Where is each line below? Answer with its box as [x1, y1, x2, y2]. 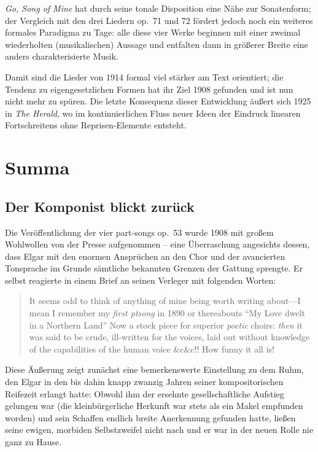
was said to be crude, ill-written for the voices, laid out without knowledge [29, 330, 310, 343]
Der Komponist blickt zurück [5, 197, 195, 216]
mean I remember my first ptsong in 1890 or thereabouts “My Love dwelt [29, 306, 306, 319]
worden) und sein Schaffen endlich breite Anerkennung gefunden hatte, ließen [5, 411, 296, 424]
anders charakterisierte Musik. [5, 50, 118, 63]
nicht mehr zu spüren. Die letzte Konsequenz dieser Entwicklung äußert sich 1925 [5, 95, 311, 107]
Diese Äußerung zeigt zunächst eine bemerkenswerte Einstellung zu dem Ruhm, [5, 363, 304, 376]
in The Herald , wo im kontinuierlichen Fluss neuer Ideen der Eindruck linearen [5, 106, 301, 119]
